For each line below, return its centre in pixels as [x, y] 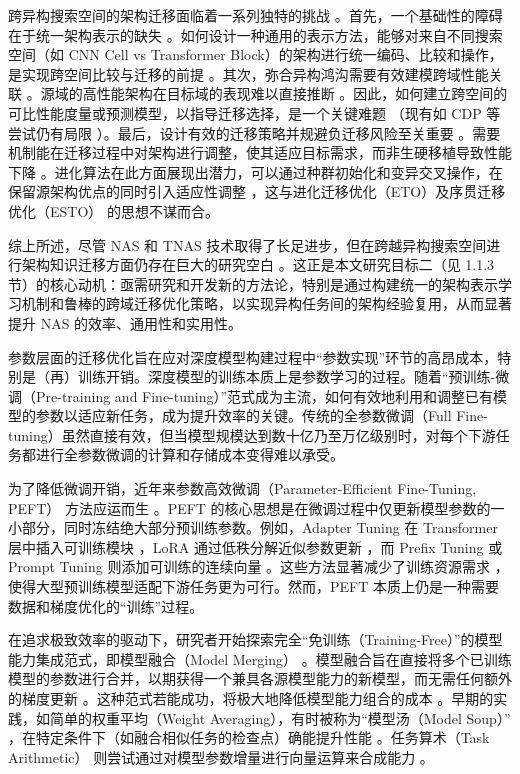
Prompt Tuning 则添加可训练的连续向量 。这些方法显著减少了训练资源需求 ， [258, 566]
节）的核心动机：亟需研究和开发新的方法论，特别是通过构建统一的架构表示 [253, 283]
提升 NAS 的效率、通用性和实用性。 [125, 322]
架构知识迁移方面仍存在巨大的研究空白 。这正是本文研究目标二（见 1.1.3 [258, 264]
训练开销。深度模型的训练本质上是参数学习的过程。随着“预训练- [286, 376]
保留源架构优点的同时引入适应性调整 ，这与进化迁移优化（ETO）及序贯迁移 [257, 191]
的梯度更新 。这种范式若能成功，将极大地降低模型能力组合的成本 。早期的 [251, 698]
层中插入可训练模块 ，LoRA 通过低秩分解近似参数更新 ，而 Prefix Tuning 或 [255, 546]
